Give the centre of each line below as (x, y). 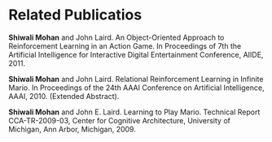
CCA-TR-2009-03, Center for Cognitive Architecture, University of (119, 120)
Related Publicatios (75, 15)
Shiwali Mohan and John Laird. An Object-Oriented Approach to (116, 37)
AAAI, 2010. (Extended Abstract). (64, 96)
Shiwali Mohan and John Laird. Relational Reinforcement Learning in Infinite (136, 79)
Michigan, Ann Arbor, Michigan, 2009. (72, 129)
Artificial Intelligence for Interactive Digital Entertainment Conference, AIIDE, (136, 54)
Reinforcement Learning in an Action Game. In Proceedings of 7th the (125, 45)
